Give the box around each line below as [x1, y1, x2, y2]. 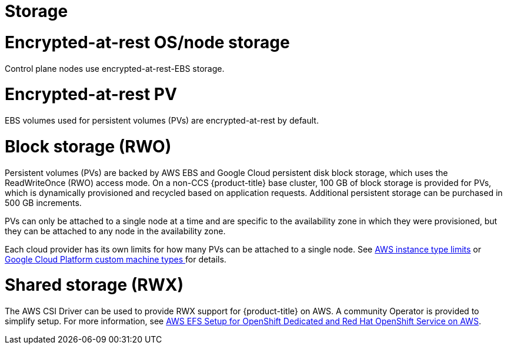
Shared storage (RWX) [5, 275, 184, 295]
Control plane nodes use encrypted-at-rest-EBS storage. [5, 63, 225, 74]
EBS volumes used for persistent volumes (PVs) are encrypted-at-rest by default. [5, 115, 319, 125]
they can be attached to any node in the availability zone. [5, 225, 226, 236]
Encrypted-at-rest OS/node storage [5, 32, 290, 52]
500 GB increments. [5, 197, 82, 208]
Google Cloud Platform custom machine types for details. [5, 254, 226, 264]
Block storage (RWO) [5, 136, 172, 157]
